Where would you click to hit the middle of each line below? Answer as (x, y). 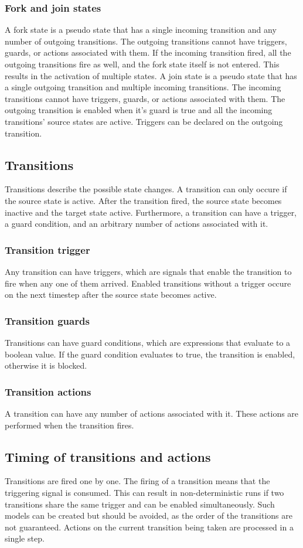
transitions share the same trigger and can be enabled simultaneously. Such (140, 504)
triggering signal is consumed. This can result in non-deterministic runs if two (144, 492)
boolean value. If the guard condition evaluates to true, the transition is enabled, (150, 354)
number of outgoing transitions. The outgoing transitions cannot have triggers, (146, 41)
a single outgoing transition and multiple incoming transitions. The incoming (143, 87)
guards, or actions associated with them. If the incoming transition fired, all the (148, 52)
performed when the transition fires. (69, 425)
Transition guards (47, 320)
